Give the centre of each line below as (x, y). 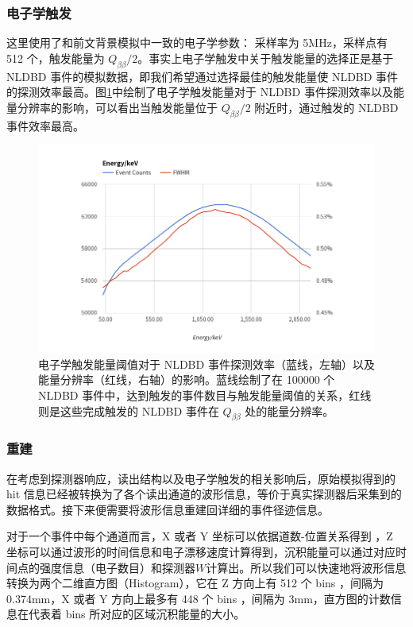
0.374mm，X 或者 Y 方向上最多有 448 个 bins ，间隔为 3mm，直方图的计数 (199, 598)
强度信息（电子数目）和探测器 (117, 567)
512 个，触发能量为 (56, 58)
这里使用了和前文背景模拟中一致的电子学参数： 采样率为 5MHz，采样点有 (197, 43)
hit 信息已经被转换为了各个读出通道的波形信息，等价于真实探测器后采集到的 (204, 494)
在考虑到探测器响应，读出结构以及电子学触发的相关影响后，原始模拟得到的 (201, 478)
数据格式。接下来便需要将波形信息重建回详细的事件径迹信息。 (168, 509)
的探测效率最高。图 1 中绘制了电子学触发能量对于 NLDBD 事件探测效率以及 (200, 92)
